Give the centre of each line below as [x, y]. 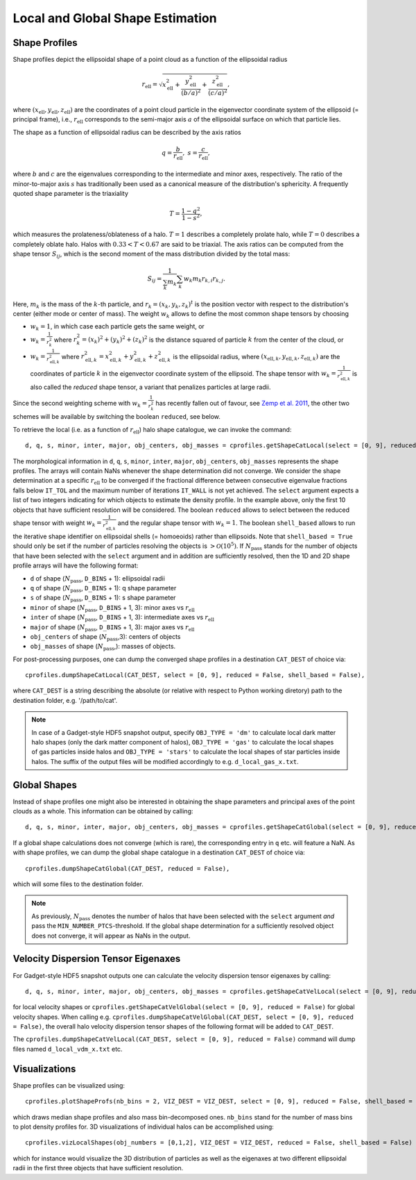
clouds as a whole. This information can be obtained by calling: [103, 811]
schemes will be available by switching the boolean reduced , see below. [117, 417]
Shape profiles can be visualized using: [69, 1085]
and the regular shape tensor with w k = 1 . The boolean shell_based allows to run [236, 523]
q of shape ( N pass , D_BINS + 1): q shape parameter [103, 589]
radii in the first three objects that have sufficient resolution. [98, 1168]
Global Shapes [45, 785]
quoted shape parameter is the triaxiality [70, 194]
